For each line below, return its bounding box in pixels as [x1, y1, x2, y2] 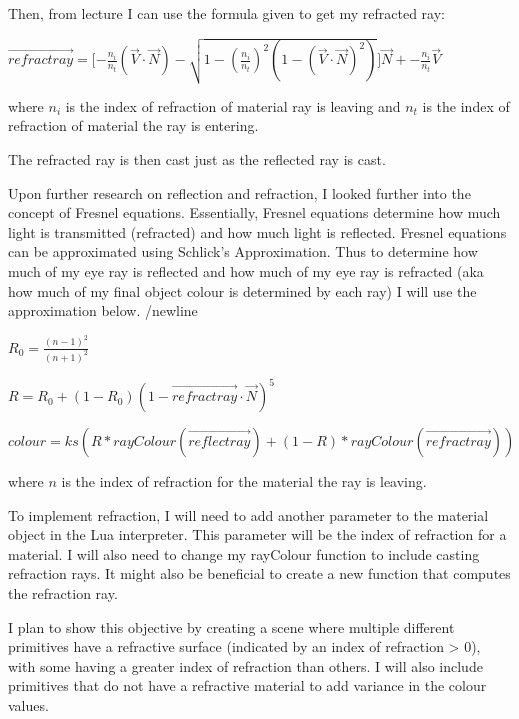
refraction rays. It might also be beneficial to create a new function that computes [8, 563, 511, 584]
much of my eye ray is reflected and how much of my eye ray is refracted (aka [8, 261, 484, 282]
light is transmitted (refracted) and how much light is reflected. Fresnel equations [8, 221, 507, 242]
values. [8, 695, 49, 716]
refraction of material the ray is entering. [8, 115, 259, 136]
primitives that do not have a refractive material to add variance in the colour [8, 675, 487, 696]
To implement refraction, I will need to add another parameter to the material [8, 504, 489, 525]
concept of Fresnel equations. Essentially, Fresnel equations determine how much [8, 202, 501, 223]
